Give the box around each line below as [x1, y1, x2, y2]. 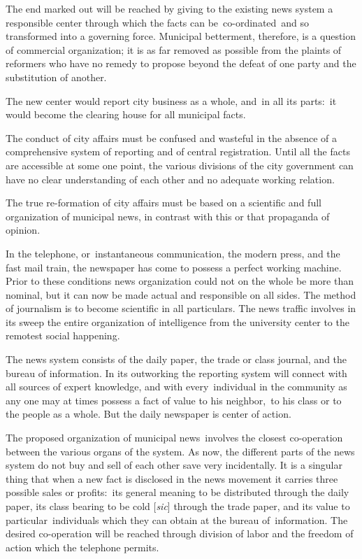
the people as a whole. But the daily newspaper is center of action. [6, 406, 291, 421]
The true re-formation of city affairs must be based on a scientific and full [6, 195, 321, 210]
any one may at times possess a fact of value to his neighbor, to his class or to [6, 392, 342, 407]
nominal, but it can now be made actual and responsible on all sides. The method [6, 287, 356, 302]
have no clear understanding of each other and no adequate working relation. [6, 171, 335, 186]
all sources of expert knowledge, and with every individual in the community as [6, 379, 347, 394]
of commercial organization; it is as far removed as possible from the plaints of [6, 42, 342, 57]
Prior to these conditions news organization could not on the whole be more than [6, 274, 354, 288]
